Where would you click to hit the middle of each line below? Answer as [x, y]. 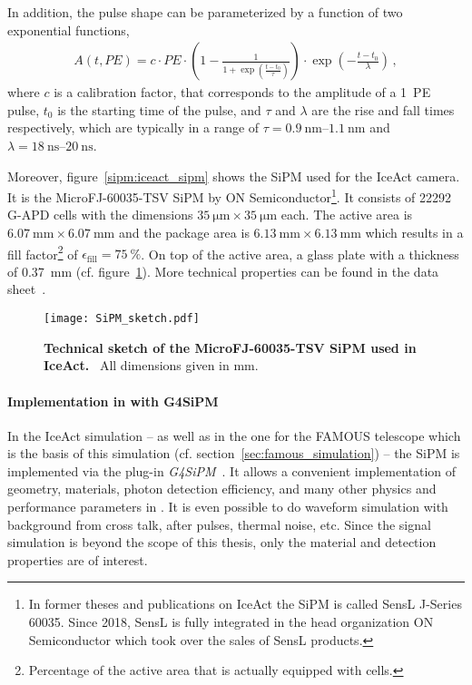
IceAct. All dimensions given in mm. [151, 365]
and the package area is [184, 233]
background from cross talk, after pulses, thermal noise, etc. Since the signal [219, 524]
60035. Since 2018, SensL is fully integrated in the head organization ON [231, 622]
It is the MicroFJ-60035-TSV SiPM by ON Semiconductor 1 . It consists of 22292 [230, 196]
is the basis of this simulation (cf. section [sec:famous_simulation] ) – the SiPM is [234, 453]
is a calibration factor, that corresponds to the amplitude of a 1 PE [242, 92]
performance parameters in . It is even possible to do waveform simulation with [228, 507]
